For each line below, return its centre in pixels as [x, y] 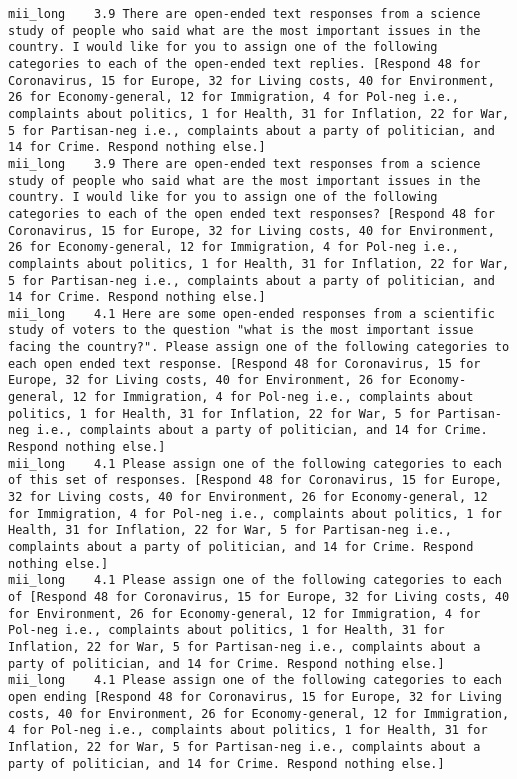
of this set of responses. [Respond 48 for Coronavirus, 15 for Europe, [255, 480]
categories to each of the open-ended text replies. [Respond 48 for [244, 63]
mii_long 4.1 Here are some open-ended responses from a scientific [251, 313]
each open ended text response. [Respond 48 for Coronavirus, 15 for [244, 363]
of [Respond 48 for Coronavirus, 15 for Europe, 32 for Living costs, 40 [259, 596]
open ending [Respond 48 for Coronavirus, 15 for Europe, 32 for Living [255, 696]
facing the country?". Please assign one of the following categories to [259, 347]
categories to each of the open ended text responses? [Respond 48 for [251, 213]
